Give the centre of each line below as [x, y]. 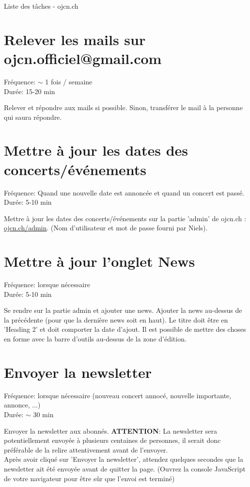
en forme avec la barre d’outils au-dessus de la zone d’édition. [95, 339]
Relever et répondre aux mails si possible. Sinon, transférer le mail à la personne [123, 107]
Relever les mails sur [75, 39]
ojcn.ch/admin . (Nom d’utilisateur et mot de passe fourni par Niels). [106, 228]
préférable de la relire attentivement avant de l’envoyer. [86, 449]
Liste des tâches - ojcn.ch [41, 6]
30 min [43, 414]
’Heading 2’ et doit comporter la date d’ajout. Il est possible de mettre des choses [125, 329]
